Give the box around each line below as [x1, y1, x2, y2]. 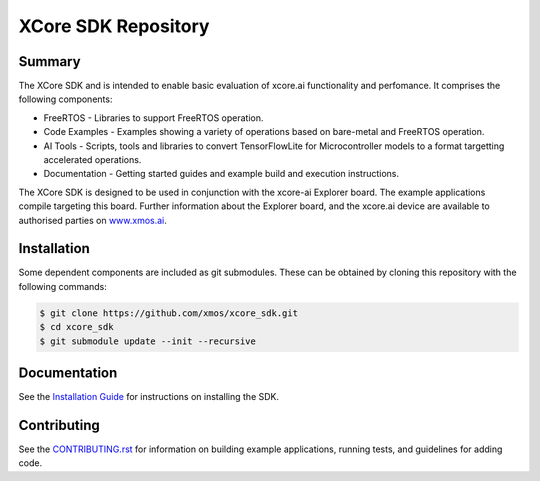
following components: [18, 93, 113, 105]
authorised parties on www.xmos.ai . [18, 214, 167, 226]
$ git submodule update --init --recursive [39, 335, 257, 347]
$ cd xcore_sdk [39, 321, 114, 333]
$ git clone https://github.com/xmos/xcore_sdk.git [39, 307, 299, 319]
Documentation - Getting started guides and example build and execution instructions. [43, 168, 400, 180]
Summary [18, 53, 81, 70]
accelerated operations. [43, 154, 142, 166]
